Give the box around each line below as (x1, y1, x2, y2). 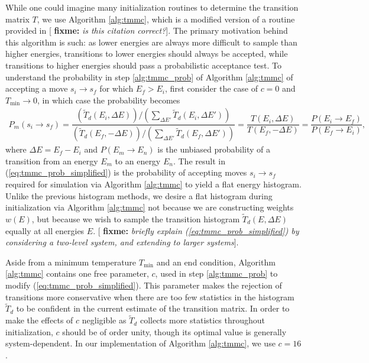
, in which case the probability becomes (37, 93, 180, 106)
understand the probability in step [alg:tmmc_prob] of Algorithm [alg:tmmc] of (5, 70, 293, 83)
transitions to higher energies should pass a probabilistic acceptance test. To (5, 59, 282, 71)
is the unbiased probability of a (157, 143, 271, 155)
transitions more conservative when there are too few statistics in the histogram (5, 290, 294, 303)
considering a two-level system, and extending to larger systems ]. (5, 236, 239, 248)
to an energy (115, 154, 161, 167)
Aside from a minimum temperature (5, 255, 137, 268)
